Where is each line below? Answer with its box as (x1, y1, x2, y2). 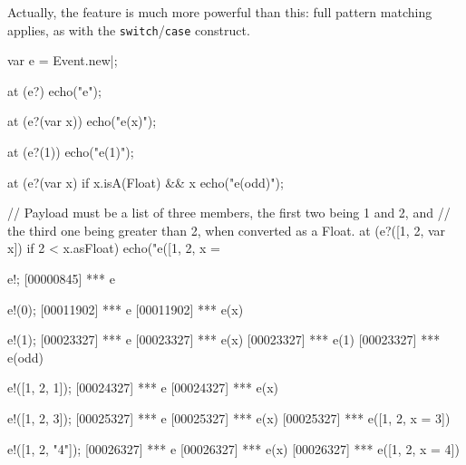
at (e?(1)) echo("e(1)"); (7, 142, 134, 161)
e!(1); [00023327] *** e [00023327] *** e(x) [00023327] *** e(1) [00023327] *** (7, 330, 441, 349)
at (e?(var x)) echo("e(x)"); (7, 111, 157, 131)
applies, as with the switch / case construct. (7, 20, 250, 39)
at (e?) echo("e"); (7, 81, 102, 100)
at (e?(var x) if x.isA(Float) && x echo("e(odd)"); (7, 172, 284, 191)
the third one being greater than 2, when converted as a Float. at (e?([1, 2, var (7, 220, 446, 239)
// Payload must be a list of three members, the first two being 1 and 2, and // (7, 203, 451, 222)
